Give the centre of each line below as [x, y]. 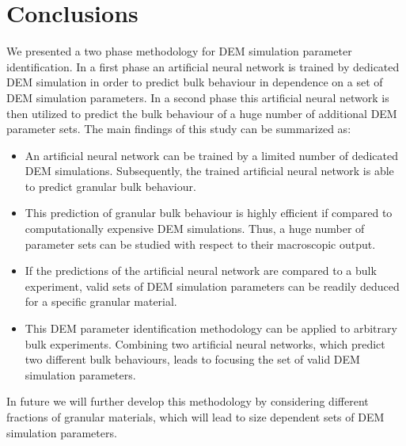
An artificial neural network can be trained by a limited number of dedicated [211, 155]
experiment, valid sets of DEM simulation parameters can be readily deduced [212, 286]
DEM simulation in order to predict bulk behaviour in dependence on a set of [195, 82]
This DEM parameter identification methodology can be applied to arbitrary [211, 328]
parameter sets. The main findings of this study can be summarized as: [179, 129]
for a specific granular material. [101, 301]
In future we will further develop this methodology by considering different [188, 401]
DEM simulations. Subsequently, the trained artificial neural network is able [209, 171]
